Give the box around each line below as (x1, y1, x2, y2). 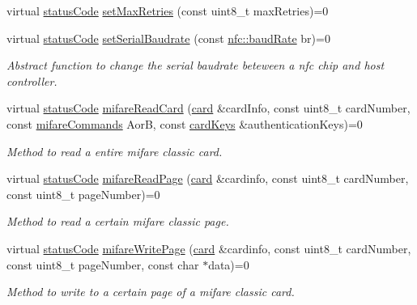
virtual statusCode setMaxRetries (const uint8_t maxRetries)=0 (6, 2, 329, 19)
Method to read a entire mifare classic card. (6, 142, 223, 159)
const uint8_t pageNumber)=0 (6, 185, 160, 202)
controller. (6, 72, 57, 89)
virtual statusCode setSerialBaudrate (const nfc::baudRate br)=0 (6, 29, 330, 46)
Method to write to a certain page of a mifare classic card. (6, 283, 295, 300)
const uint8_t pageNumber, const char (6, 256, 199, 273)
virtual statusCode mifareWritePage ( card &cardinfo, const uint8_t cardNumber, (6, 239, 411, 256)
